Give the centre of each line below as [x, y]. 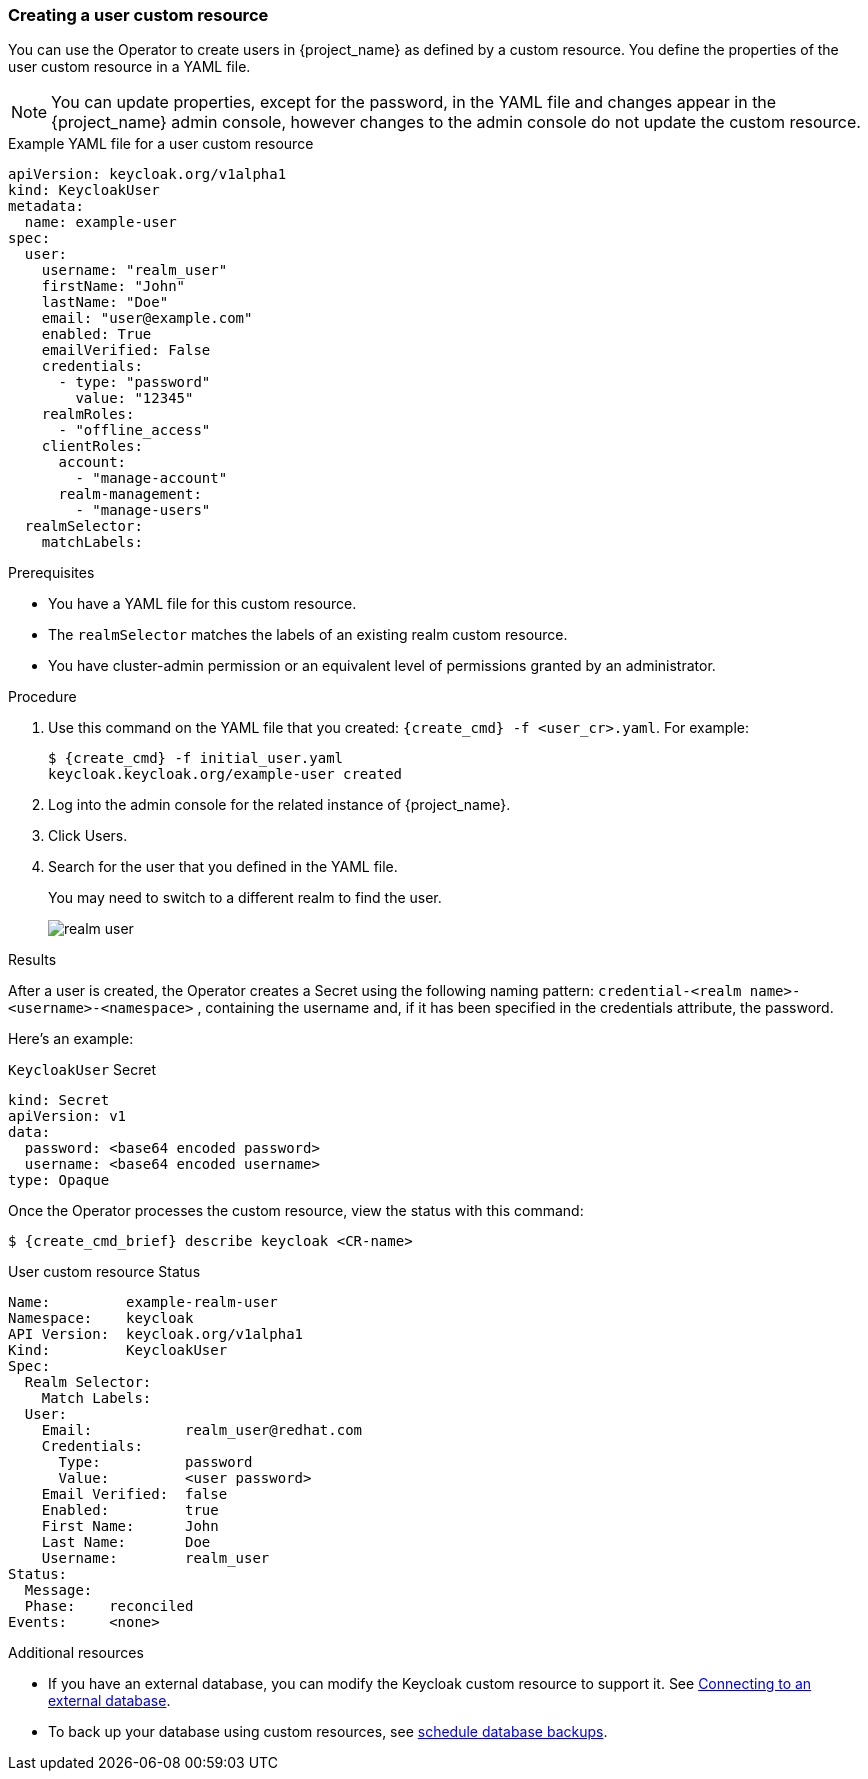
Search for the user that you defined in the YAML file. [223, 867]
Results [32, 960]
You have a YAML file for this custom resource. [202, 604]
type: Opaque [59, 1180]
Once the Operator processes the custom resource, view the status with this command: [296, 1211]
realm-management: [130, 494]
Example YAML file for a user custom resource [161, 144]
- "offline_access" [134, 430]
